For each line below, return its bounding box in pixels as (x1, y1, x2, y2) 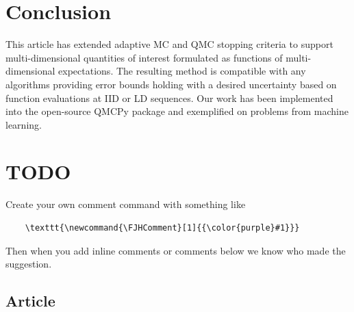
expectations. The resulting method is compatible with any (58, 64, 306, 78)
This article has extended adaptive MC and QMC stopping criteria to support (5, 37, 333, 51)
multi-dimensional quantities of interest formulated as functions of (5, 50, 283, 64)
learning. (5, 117, 42, 131)
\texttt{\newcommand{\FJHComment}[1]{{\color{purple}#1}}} (25, 223, 300, 233)
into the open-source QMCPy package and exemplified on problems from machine (5, 104, 349, 118)
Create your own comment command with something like (5, 197, 246, 211)
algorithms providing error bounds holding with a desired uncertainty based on (5, 77, 337, 91)
